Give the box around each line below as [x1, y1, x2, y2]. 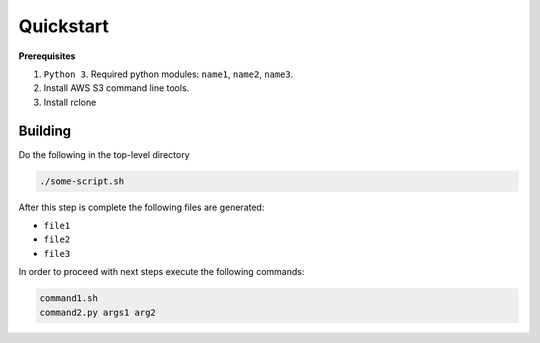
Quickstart [18, 15, 110, 37]
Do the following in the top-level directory [18, 148, 190, 160]
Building [18, 122, 72, 139]
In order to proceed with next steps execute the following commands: [18, 266, 305, 278]
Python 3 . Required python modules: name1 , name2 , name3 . [43, 68, 294, 80]
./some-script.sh [39, 175, 125, 187]
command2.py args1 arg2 [39, 306, 157, 318]
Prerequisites [18, 50, 76, 62]
